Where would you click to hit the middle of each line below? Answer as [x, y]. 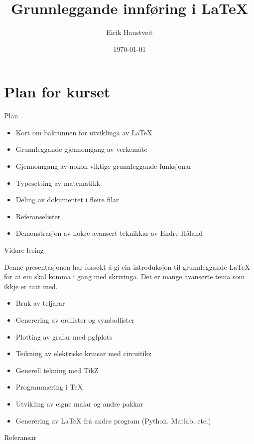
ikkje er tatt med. [31, 286]
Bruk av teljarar [40, 303]
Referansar [20, 437]
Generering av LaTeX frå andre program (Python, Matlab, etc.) [113, 420]
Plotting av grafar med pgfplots [64, 336]
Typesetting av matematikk [58, 183]
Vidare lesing [24, 250]
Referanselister [38, 216]
